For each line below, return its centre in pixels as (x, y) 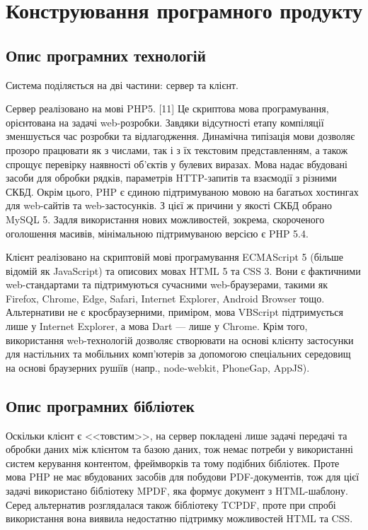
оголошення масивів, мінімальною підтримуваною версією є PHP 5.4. (157, 233)
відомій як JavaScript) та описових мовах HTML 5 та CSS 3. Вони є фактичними (183, 270)
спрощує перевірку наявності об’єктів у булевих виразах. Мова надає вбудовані (177, 164)
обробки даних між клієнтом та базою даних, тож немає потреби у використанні (179, 449)
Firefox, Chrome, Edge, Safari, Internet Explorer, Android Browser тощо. (165, 298)
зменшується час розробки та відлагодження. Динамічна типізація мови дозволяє (180, 136)
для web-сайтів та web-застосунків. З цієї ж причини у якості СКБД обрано (169, 205)
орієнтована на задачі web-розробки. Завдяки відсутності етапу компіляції (165, 122)
